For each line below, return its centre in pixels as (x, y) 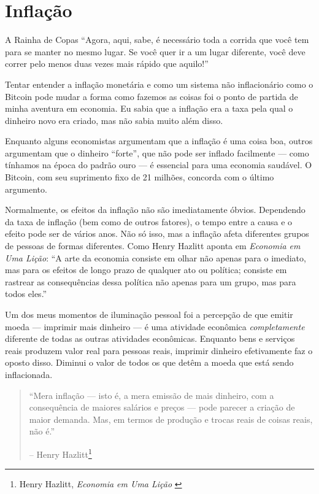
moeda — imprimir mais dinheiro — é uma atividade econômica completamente (155, 326)
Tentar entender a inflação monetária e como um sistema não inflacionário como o (159, 84)
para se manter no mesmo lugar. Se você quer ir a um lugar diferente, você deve (155, 51)
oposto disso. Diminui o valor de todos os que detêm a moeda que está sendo (149, 362)
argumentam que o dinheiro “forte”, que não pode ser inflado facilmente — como (157, 152)
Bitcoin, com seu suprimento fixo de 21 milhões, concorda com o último (140, 177)
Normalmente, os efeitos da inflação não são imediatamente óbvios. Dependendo (155, 210)
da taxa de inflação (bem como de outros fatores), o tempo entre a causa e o (149, 221)
